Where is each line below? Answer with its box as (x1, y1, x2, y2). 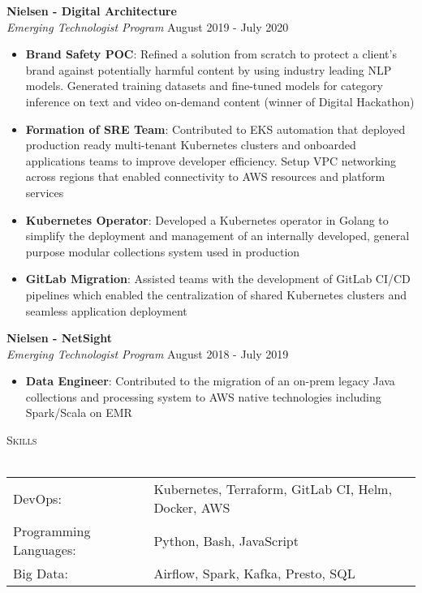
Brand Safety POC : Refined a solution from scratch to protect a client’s (25, 45, 397, 62)
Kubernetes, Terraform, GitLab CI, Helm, (153, 479, 392, 499)
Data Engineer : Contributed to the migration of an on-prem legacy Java (25, 372, 395, 389)
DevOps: (13, 488, 62, 508)
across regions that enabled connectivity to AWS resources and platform (25, 168, 385, 185)
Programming (13, 522, 91, 541)
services (25, 183, 64, 200)
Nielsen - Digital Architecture (6, 2, 177, 19)
